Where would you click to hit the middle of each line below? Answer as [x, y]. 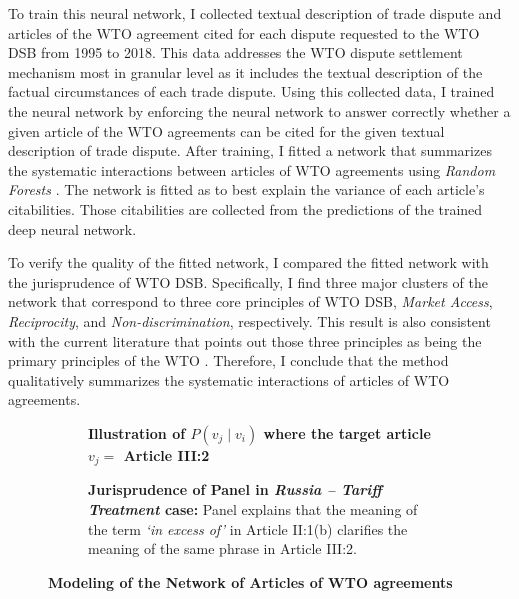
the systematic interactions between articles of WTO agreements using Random [252, 169]
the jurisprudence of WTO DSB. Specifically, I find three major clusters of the [248, 281]
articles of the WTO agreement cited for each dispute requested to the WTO [244, 32]
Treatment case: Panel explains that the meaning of [253, 508]
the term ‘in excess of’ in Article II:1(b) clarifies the [248, 528]
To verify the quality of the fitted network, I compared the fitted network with [248, 262]
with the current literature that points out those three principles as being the [245, 340]
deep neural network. [72, 228]
